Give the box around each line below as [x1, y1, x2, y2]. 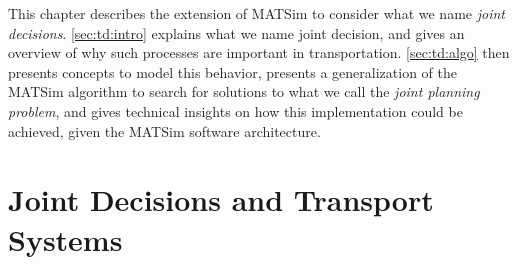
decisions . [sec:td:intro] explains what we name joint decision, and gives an [8, 22, 465, 43]
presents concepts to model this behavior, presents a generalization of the [8, 61, 457, 82]
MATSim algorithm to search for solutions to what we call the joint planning [8, 81, 480, 102]
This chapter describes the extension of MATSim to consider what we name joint [8, 3, 505, 23]
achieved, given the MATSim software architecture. [8, 120, 321, 141]
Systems [8, 218, 123, 259]
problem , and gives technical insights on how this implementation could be [8, 100, 463, 121]
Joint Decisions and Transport [8, 179, 434, 220]
